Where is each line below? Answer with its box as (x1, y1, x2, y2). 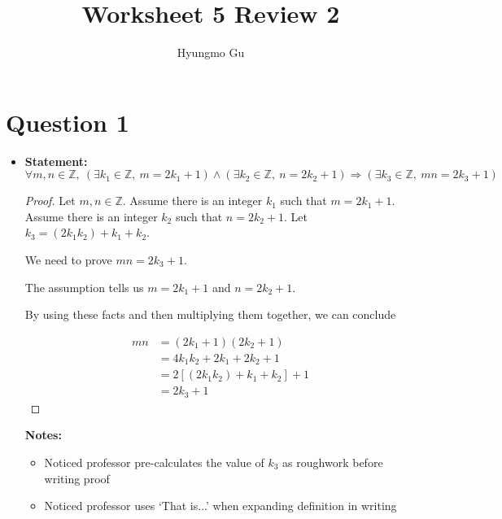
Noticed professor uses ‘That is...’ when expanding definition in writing (44, 497, 397, 514)
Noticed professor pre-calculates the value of (44, 454, 264, 471)
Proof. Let (24, 192, 76, 209)
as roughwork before (282, 454, 383, 471)
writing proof (44, 469, 110, 486)
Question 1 (6, 105, 129, 138)
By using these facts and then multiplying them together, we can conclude (24, 306, 396, 323)
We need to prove (24, 251, 112, 268)
